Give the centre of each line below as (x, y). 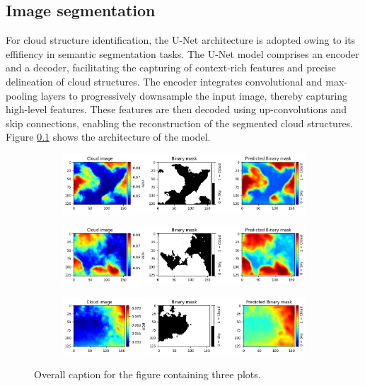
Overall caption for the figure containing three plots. (147, 374)
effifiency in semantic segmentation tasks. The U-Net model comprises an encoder (182, 53)
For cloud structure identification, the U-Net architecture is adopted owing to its (181, 40)
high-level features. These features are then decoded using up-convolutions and (176, 109)
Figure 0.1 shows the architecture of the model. (108, 137)
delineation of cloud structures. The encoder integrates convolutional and (164, 81)
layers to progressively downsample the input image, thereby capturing (194, 95)
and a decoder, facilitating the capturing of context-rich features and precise (171, 68)
